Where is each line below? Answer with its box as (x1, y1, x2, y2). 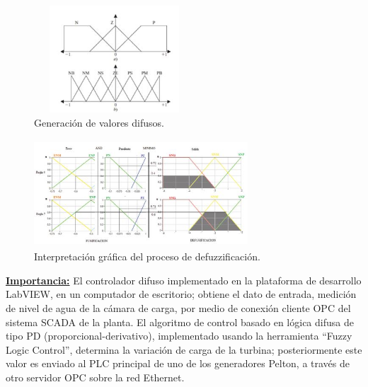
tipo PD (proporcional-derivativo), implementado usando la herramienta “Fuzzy (6, 328, 352, 343)
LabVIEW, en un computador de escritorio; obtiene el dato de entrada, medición (6, 287, 357, 301)
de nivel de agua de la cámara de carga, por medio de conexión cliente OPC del (6, 300, 351, 315)
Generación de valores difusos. (34, 115, 164, 129)
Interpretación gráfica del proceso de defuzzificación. (34, 249, 260, 264)
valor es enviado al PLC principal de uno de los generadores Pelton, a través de (6, 356, 350, 371)
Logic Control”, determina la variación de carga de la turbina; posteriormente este (6, 342, 362, 357)
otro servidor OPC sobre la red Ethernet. (6, 369, 185, 384)
